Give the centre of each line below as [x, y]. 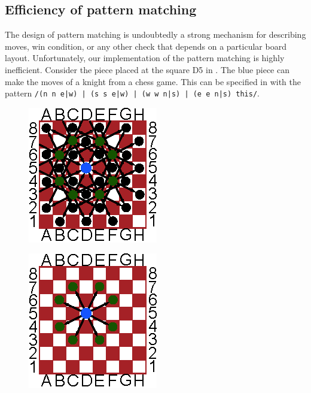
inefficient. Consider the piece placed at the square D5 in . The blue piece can [147, 69]
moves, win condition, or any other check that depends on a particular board [146, 46]
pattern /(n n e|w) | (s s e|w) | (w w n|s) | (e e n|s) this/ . [132, 93]
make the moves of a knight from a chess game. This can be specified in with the [153, 81]
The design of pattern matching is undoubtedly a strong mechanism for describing [155, 34]
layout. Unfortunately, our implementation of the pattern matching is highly [145, 58]
